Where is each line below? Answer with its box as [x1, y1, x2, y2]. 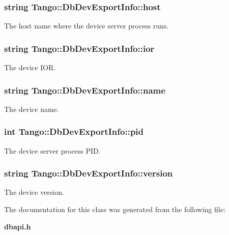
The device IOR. [4, 62, 56, 73]
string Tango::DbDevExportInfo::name [4, 83, 165, 96]
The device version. [4, 187, 64, 197]
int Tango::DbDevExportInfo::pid [4, 125, 144, 138]
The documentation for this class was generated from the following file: [4, 204, 225, 215]
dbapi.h [4, 221, 31, 231]
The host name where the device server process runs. [4, 20, 169, 31]
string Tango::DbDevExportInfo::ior [4, 42, 155, 54]
